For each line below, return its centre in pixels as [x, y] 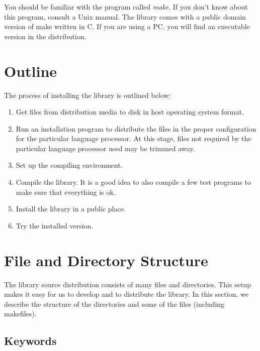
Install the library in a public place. [71, 209]
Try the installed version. [55, 225]
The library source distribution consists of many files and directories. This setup [127, 284]
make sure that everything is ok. [66, 192]
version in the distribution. [45, 36]
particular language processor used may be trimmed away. [105, 148]
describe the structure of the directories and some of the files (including [114, 304]
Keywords [30, 341]
